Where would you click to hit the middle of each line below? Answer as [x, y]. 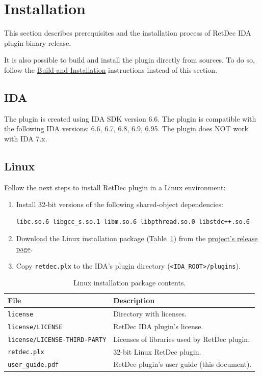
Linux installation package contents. [129, 283]
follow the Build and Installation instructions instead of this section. [111, 69]
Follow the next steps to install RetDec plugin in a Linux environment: [115, 187]
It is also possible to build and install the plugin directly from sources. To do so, [129, 60]
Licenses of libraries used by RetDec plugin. [182, 339]
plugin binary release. [38, 42]
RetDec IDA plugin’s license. [158, 326]
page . [24, 249]
